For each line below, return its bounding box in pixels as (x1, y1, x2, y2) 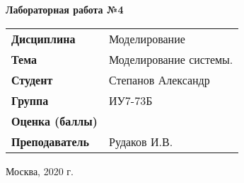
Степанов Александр (108, 71, 210, 88)
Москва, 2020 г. (6, 163, 74, 178)
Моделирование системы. (108, 50, 233, 67)
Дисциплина (11, 30, 76, 47)
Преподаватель (11, 133, 89, 150)
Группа (11, 91, 49, 109)
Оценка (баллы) (11, 112, 98, 129)
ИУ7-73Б (108, 91, 153, 109)
